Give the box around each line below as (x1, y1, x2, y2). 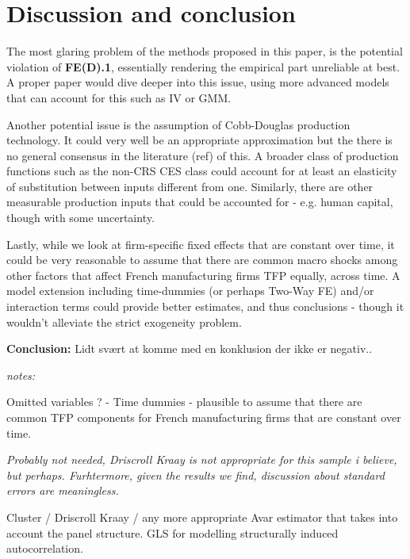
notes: (6, 366, 36, 383)
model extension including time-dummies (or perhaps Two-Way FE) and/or (6, 282, 374, 299)
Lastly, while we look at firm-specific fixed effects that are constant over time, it (6, 235, 395, 252)
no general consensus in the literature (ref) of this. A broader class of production (6, 147, 399, 163)
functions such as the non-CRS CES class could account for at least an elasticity (6, 163, 397, 179)
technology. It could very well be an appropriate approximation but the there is (6, 132, 393, 148)
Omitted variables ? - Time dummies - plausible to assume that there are (6, 393, 362, 410)
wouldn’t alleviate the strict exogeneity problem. (6, 313, 242, 330)
